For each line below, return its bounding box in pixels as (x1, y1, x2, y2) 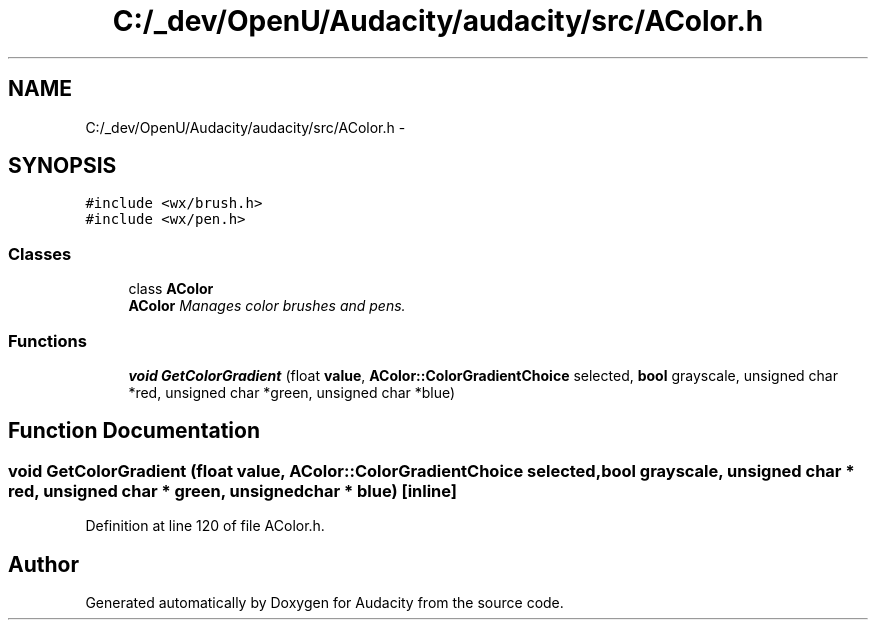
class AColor (128, 280, 214, 298)
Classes (8, 243, 72, 264)
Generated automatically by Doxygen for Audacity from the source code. (85, 594, 564, 611)
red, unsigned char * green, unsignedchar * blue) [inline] (8, 480, 458, 501)
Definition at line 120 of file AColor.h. (85, 517, 325, 535)
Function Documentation (8, 418, 260, 444)
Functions (8, 330, 87, 351)
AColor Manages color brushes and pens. (128, 297, 406, 315)
